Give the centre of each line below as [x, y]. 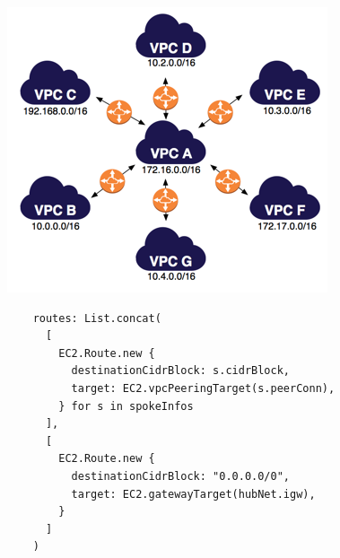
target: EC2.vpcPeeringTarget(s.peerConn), [203, 388]
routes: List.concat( [97, 318]
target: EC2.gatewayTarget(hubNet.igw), [193, 494]
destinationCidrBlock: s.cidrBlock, [180, 371]
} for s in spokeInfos [126, 406]
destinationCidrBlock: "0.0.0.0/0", [180, 476]
